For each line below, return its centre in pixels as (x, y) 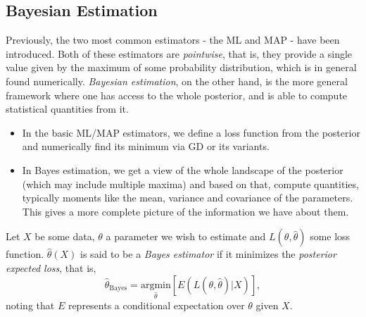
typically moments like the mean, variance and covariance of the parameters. (188, 198)
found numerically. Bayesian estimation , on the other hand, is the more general (177, 81)
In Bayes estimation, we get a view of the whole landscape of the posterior (183, 169)
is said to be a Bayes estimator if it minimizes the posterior (208, 254)
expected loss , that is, (51, 267)
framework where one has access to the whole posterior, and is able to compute (177, 95)
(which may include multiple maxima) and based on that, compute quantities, (190, 184)
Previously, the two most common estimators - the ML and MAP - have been (173, 40)
